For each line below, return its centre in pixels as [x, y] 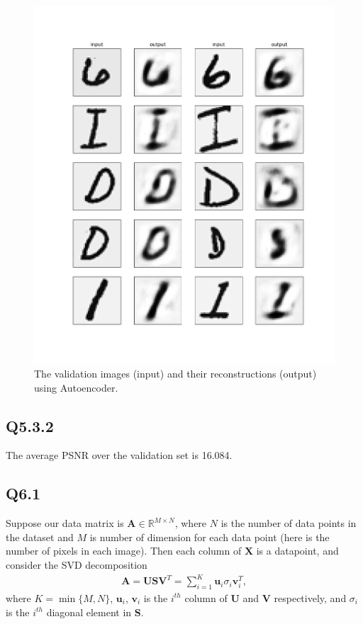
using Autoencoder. [76, 387]
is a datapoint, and [297, 551]
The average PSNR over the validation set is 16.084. [119, 455]
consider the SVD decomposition [77, 565]
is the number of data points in [289, 523]
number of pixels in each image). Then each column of [124, 551]
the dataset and [40, 537]
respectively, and [310, 597]
